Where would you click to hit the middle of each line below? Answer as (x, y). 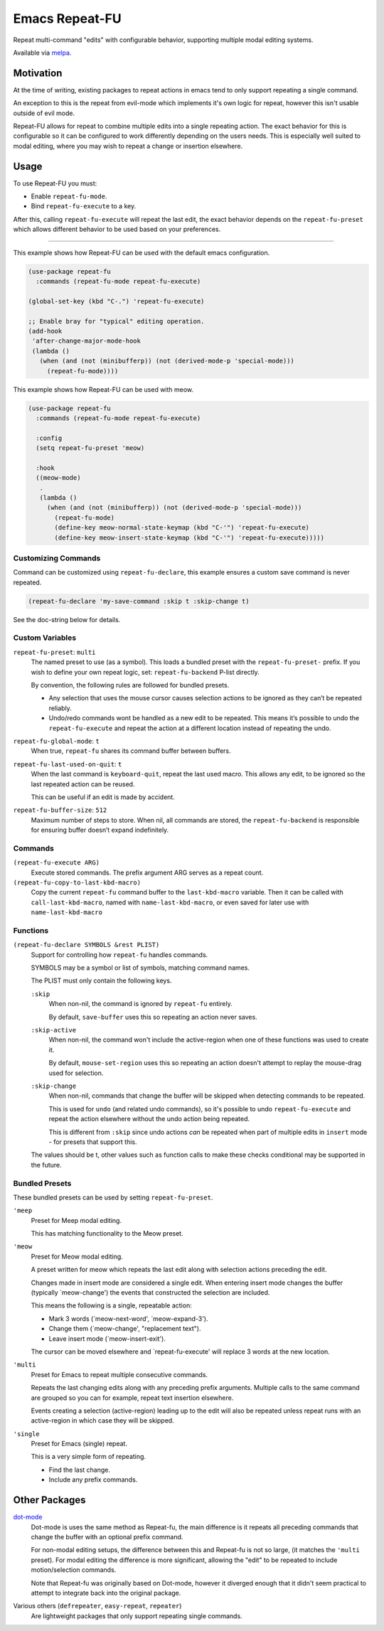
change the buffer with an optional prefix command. (107, 1536)
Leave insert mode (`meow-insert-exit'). (107, 1338)
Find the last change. (79, 1470)
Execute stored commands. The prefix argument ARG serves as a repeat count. (147, 872)
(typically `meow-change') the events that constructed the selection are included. (150, 1293)
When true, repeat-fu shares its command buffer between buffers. (131, 751)
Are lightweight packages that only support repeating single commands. (137, 1616)
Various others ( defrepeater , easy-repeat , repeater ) (97, 1606)
